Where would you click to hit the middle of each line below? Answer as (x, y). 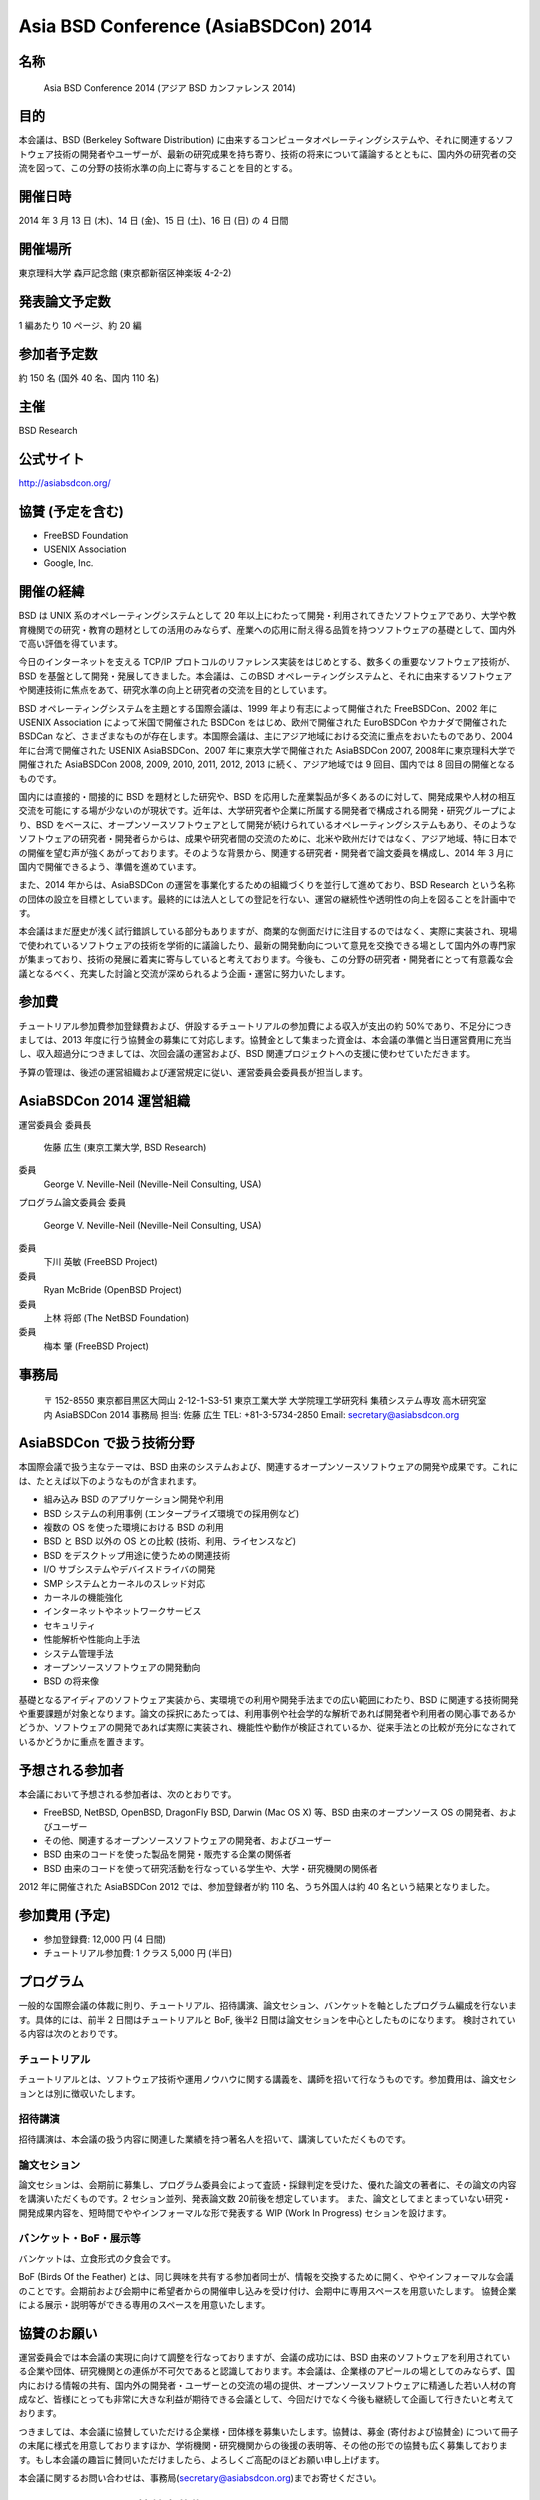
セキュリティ (70, 1625)
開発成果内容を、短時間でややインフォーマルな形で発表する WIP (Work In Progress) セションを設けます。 (235, 2212)
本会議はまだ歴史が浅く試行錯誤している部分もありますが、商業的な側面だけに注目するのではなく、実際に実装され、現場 (268, 931)
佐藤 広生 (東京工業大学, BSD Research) (125, 1147)
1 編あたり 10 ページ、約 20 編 (80, 325)
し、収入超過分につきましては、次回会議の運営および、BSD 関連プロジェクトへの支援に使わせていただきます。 (247, 1054)
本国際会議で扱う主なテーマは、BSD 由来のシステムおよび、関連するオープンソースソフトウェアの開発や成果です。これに (268, 1467)
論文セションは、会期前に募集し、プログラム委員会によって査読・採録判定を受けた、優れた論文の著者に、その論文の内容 (267, 2184)
